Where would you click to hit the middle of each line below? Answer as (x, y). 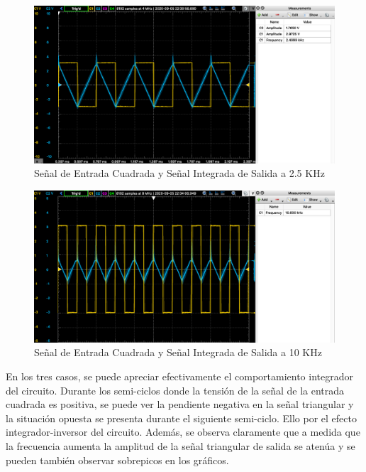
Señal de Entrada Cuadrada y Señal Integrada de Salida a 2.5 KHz (179, 173)
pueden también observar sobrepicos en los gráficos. (117, 460)
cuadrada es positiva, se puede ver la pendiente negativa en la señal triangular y (180, 404)
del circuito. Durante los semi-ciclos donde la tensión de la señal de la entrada (175, 390)
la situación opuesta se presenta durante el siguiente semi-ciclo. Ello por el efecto (181, 418)
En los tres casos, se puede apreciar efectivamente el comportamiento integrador (179, 376)
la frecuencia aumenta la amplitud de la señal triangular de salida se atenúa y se (181, 445)
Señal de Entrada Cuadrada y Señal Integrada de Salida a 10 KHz (178, 352)
